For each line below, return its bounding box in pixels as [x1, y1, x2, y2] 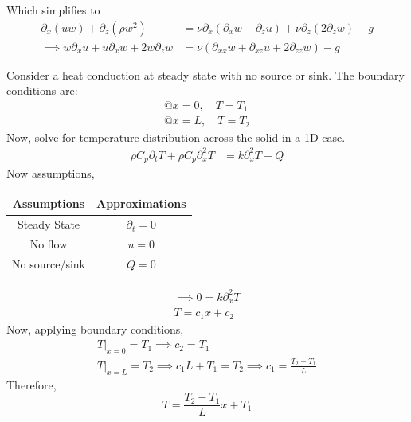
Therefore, [6, 376, 57, 393]
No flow [29, 236, 68, 252]
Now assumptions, [6, 165, 95, 182]
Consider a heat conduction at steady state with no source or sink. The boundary [6, 66, 405, 83]
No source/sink [12, 256, 85, 272]
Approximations [96, 195, 186, 212]
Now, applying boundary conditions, [6, 320, 184, 337]
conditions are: [6, 82, 78, 99]
